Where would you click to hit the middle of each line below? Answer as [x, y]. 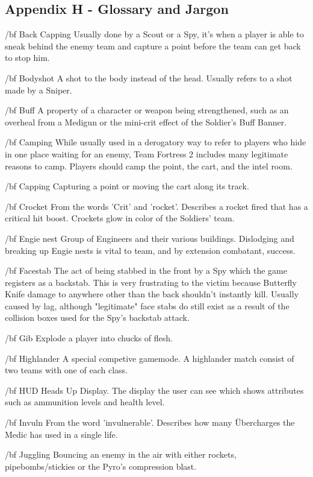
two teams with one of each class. [66, 370]
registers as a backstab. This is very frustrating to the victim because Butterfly [151, 282]
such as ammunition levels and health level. [85, 402]
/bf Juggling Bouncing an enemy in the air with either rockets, [121, 454]
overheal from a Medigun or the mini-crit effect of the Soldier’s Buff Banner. [146, 122]
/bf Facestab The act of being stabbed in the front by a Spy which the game [146, 270]
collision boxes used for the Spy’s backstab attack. [97, 317]
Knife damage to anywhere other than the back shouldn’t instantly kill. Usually [152, 294]
